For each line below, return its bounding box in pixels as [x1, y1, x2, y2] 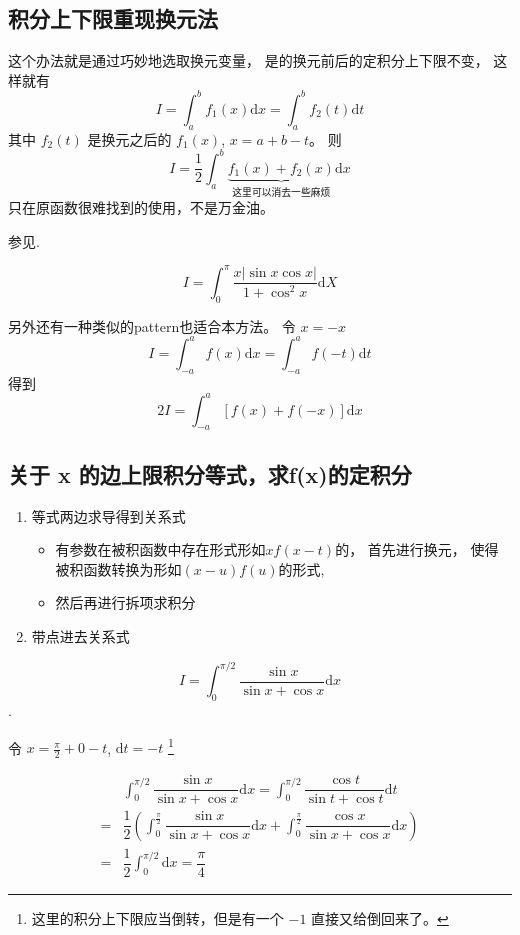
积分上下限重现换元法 [8, 3, 218, 34]
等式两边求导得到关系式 [31, 505, 186, 526]
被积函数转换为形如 [55, 558, 182, 579]
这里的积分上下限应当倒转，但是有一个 [31, 907, 284, 928]
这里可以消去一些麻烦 [232, 187, 331, 198]
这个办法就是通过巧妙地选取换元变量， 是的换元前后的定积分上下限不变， [8, 50, 489, 71]
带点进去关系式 [31, 626, 130, 647]
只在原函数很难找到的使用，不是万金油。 [8, 197, 274, 218]
